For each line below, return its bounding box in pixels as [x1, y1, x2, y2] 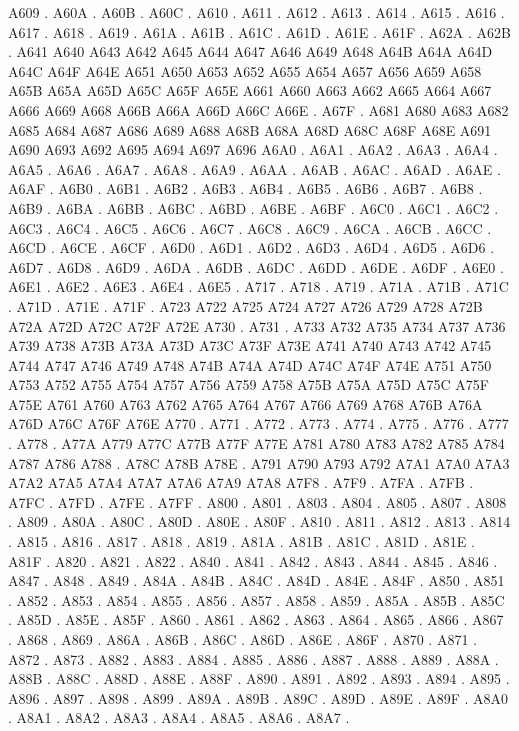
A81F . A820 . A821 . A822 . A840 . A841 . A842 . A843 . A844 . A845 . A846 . [8, 550, 498, 571]
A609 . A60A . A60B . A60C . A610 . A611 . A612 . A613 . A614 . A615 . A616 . [8, 2, 505, 22]
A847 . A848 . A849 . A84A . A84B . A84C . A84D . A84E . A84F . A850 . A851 [8, 570, 505, 591]
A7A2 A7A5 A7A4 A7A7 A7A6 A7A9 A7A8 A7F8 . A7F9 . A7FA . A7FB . [8, 472, 474, 493]
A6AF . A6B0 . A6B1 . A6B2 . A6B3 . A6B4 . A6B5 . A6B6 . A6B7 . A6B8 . [8, 178, 483, 199]
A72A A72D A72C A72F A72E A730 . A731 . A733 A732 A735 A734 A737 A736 [8, 315, 506, 336]
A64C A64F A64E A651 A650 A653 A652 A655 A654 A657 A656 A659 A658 [8, 60, 482, 81]
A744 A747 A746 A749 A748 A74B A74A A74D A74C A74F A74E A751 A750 [8, 354, 492, 375]
